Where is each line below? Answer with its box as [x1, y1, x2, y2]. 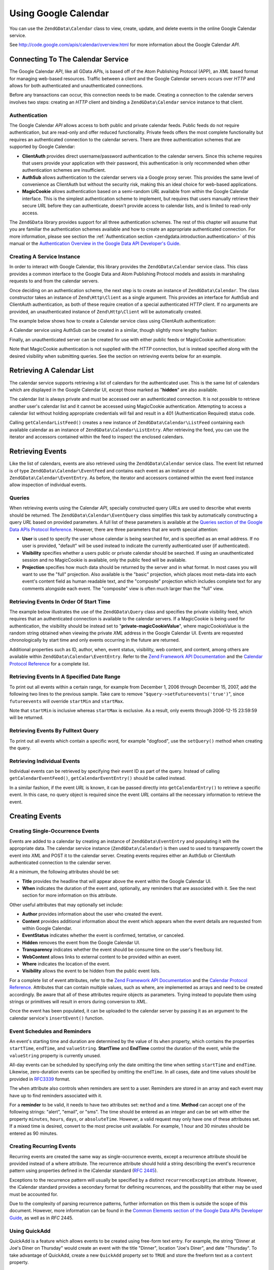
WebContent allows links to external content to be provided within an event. [22, 954, 182, 960]
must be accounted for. [9, 1191, 58, 1197]
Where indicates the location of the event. [22, 961, 111, 967]
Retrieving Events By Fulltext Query [9, 727, 99, 734]
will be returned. [9, 714, 44, 721]
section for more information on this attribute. [22, 892, 117, 899]
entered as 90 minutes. [9, 1130, 58, 1136]
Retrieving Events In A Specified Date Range [9, 673, 121, 680]
